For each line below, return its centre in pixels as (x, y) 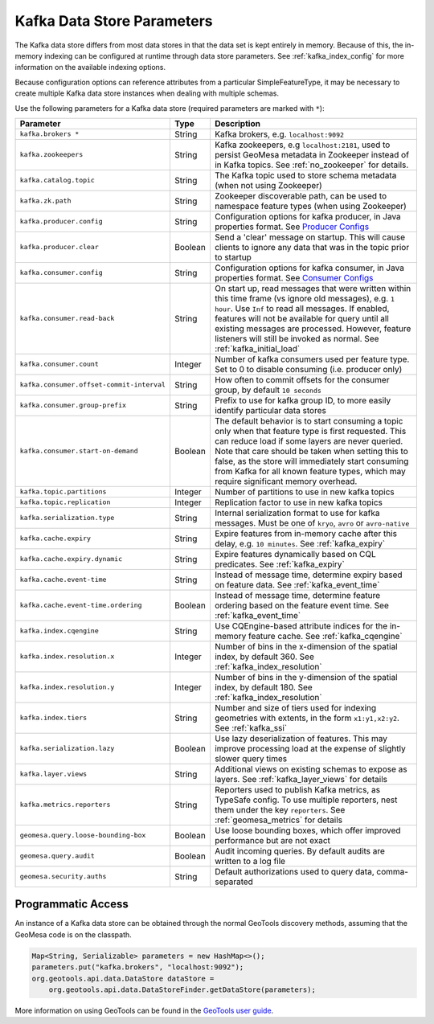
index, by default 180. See (263, 687)
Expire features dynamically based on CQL (295, 554)
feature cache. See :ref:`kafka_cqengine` (325, 636)
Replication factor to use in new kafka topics (299, 502)
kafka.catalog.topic (57, 180)
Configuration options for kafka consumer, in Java (309, 268)
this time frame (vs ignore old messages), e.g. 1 (305, 298)
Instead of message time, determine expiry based (308, 575)
